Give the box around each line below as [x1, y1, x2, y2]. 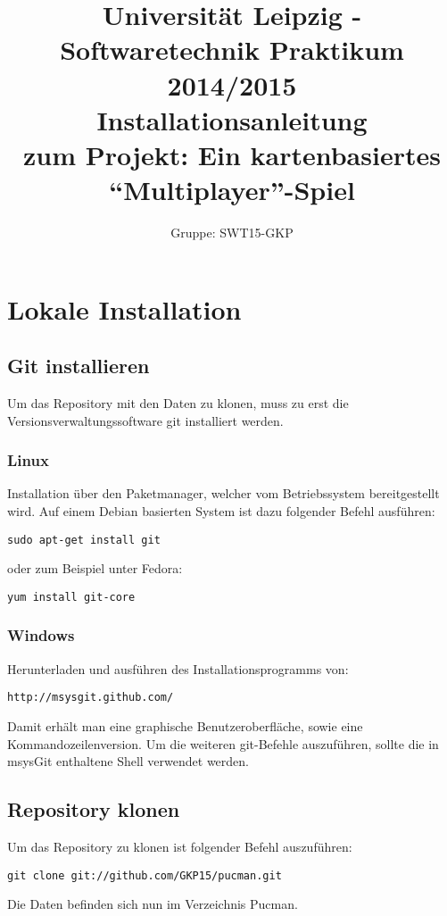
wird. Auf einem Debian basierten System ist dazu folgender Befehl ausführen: [7, 502, 435, 520]
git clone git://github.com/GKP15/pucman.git [7, 869, 282, 882]
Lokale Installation [7, 290, 242, 327]
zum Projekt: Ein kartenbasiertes [23, 136, 441, 172]
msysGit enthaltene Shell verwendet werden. [7, 752, 249, 770]
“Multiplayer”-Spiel [109, 171, 355, 208]
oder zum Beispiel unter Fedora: [7, 559, 183, 578]
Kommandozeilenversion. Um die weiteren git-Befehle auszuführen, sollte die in [7, 734, 439, 753]
